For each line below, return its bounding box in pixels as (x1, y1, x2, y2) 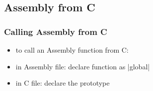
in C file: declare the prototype (15, 78, 110, 88)
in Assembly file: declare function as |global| (15, 61, 150, 71)
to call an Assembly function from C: (15, 45, 129, 55)
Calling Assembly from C (4, 25, 107, 37)
